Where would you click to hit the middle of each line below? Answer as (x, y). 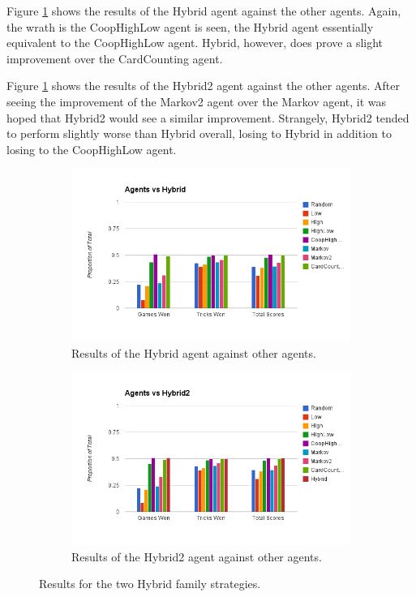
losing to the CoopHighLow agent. (92, 149)
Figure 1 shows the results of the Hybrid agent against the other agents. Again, (204, 11)
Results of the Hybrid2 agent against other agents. (197, 556)
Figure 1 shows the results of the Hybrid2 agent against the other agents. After (204, 86)
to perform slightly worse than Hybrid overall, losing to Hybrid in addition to (199, 133)
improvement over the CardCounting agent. (115, 58)
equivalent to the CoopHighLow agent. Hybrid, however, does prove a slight (195, 43)
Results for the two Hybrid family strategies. (150, 584)
